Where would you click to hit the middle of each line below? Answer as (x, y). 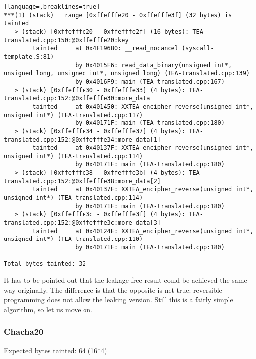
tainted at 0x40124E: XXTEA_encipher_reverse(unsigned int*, (143, 231)
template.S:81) (29, 57)
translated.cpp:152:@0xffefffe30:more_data (77, 98)
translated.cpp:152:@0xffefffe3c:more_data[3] (82, 223)
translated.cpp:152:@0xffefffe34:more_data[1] (82, 140)
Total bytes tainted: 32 (45, 264)
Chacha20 (24, 331)
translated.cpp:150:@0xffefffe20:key (66, 40)
